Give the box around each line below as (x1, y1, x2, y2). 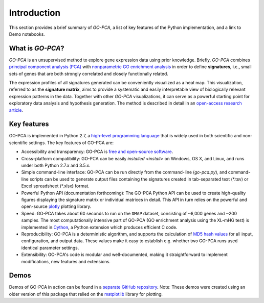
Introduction (9, 7, 61, 18)
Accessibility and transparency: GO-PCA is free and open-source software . (21, 149, 173, 154)
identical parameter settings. (21, 245, 79, 251)
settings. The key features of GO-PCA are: (28, 140, 114, 146)
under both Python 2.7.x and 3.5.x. (21, 162, 90, 169)
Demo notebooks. (9, 31, 45, 37)
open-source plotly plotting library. (21, 203, 91, 209)
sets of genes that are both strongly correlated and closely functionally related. (9, 71, 169, 76)
